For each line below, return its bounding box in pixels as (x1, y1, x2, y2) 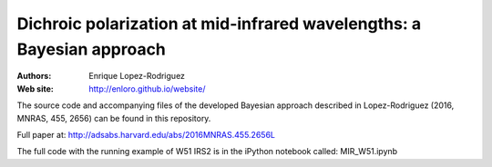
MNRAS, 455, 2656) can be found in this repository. (16, 113, 211, 123)
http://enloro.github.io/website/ (88, 83, 206, 94)
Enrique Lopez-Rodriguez (88, 71, 186, 82)
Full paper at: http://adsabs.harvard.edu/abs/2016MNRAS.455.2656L (16, 129, 275, 140)
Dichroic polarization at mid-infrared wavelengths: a (16, 14, 422, 34)
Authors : (16, 71, 52, 82)
